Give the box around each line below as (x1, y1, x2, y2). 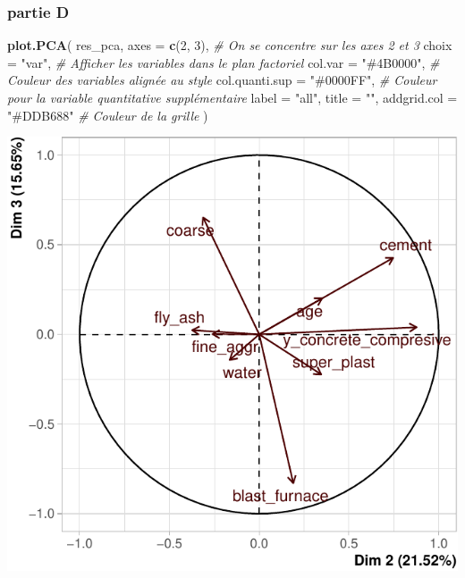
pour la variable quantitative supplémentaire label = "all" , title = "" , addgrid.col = (7, 88, 458, 106)
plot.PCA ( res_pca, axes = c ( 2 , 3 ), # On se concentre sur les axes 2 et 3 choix (7, 36, 452, 54)
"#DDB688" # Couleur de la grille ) (7, 105, 208, 124)
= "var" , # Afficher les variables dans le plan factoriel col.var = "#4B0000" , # (7, 53, 440, 71)
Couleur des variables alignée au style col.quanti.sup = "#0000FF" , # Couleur (7, 71, 437, 89)
